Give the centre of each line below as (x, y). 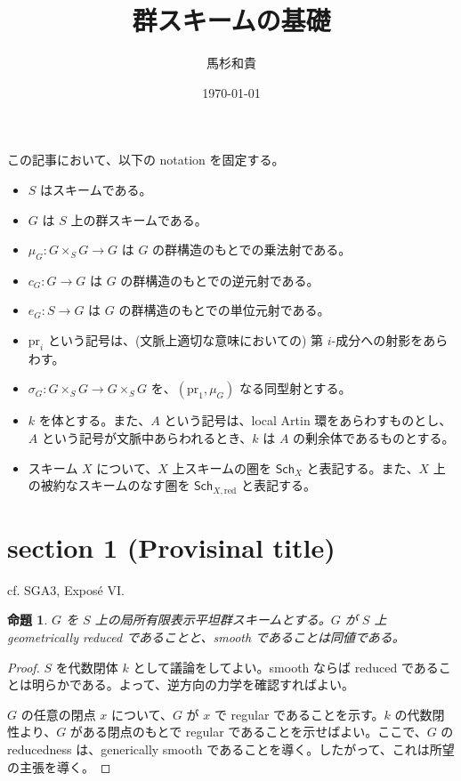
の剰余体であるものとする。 (374, 438)
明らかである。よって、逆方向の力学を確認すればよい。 (193, 684)
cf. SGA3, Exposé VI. (66, 589)
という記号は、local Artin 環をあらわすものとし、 (308, 420)
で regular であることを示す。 (299, 714)
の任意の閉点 (58, 714)
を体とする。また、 (95, 420)
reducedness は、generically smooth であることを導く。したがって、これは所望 (231, 749)
